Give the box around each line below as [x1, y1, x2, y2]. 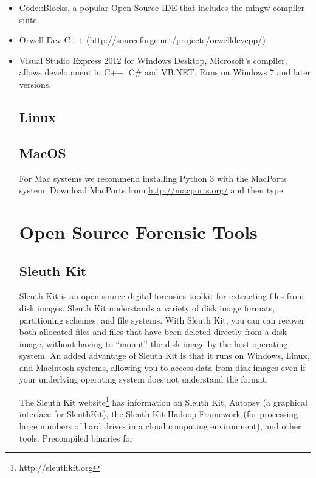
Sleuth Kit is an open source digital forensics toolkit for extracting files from [19, 289, 304, 302]
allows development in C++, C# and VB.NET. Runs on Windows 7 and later [19, 66, 311, 78]
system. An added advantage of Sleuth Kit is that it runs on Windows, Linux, [19, 349, 310, 362]
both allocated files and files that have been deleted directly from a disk [19, 325, 287, 338]
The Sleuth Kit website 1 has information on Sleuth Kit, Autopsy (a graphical [19, 394, 307, 408]
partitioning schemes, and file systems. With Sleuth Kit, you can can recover [19, 313, 305, 326]
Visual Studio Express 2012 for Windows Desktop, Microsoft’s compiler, [19, 54, 287, 66]
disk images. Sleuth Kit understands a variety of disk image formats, [19, 301, 275, 314]
